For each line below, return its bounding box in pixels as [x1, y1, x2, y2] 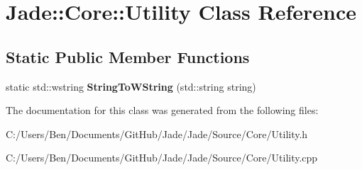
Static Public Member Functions [6, 45, 250, 67]
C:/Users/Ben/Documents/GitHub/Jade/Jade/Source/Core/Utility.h [6, 126, 308, 141]
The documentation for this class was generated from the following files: [6, 103, 319, 118]
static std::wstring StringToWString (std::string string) [6, 79, 256, 93]
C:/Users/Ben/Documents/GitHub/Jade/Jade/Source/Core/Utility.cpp [6, 150, 318, 165]
